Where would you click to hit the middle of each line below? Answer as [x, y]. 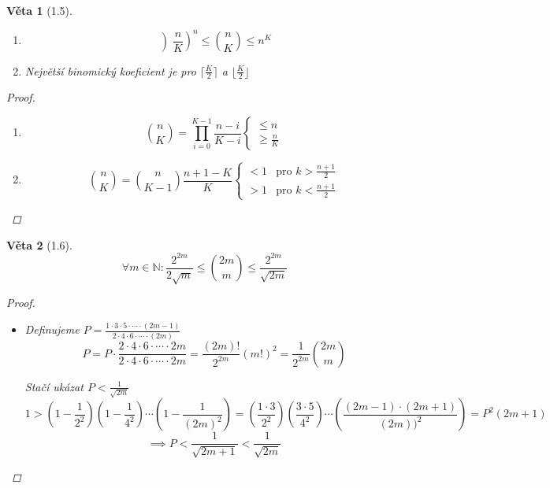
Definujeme [52, 329]
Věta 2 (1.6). [39, 244]
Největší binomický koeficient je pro [110, 70]
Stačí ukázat [54, 386]
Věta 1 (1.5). [39, 10]
